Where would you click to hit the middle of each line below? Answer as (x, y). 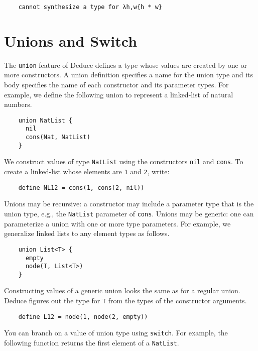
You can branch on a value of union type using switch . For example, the (116, 333)
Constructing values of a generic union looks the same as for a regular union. (122, 290)
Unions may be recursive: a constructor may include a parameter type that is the (129, 204)
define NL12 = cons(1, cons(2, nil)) (81, 188)
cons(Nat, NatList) (58, 137)
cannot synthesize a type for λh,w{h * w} (90, 7)
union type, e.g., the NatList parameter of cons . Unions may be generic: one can (129, 213)
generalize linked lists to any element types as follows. (87, 233)
